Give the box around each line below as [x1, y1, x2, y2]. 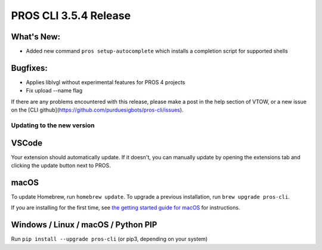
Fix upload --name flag [26, 87, 83, 94]
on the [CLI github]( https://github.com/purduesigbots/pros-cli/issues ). [11, 106, 184, 113]
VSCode [11, 138, 43, 148]
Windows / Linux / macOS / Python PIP [11, 220, 157, 230]
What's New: [11, 32, 61, 42]
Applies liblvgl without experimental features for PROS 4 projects [26, 78, 185, 86]
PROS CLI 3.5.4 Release [11, 9, 131, 22]
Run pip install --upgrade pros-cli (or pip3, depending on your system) [11, 236, 208, 243]
